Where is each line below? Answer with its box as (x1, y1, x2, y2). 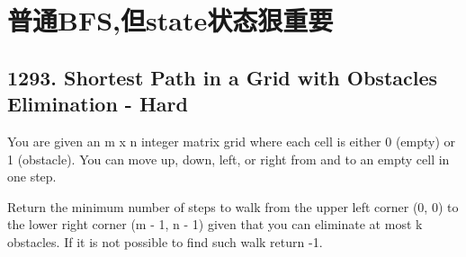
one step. (7, 167, 57, 186)
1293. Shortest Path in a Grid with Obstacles (7, 63, 438, 91)
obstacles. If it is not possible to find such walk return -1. (7, 232, 323, 251)
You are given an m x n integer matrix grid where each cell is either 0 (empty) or (7, 131, 456, 150)
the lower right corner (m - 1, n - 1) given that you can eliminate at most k (7, 215, 423, 234)
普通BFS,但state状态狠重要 (7, 2, 334, 39)
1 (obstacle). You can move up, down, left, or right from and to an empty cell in (7, 149, 450, 168)
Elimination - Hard (7, 90, 188, 118)
